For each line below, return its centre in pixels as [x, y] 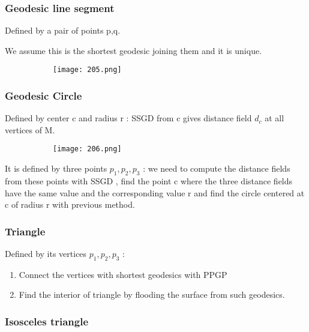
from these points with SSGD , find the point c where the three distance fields [149, 180]
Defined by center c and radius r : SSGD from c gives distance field [128, 118]
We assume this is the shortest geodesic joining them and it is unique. [133, 50]
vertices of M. [30, 129]
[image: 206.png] [87, 149]
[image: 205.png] [87, 70]
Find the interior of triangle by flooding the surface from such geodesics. [152, 294]
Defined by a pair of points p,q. [63, 30]
